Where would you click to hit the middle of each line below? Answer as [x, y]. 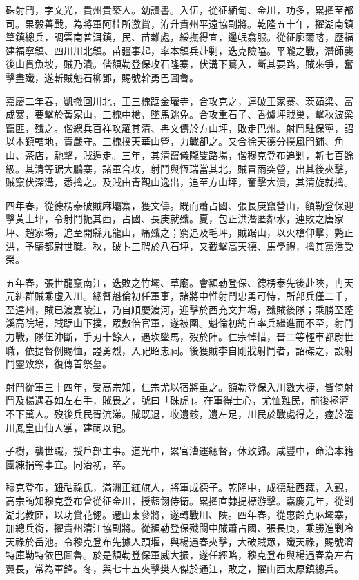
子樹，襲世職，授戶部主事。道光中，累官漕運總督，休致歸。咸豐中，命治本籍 [179, 451]
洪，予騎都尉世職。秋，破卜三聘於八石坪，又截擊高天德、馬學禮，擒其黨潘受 [179, 245]
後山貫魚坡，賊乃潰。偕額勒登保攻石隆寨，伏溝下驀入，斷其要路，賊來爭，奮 [179, 64]
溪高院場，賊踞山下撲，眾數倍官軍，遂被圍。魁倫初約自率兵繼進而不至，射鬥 [179, 323]
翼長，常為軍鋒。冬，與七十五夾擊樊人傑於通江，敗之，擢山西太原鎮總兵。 [175, 568]
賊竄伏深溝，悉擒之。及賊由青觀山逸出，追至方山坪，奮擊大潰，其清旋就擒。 [179, 182]
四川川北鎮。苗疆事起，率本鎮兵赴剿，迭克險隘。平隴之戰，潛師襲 [203, 50]
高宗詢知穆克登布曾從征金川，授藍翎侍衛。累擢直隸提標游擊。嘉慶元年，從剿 [179, 501]
